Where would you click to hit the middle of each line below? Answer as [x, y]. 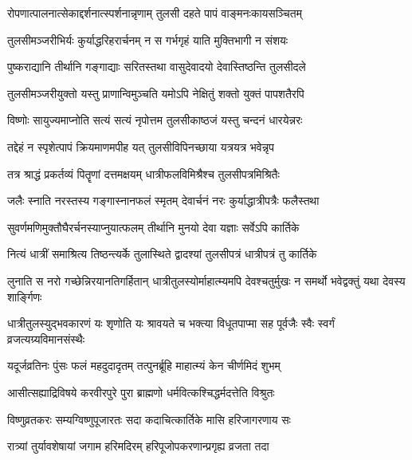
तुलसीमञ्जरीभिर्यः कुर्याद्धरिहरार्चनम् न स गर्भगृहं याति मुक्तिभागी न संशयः [148, 39]
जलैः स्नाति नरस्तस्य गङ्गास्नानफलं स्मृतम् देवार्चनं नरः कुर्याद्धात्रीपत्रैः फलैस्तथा [163, 201]
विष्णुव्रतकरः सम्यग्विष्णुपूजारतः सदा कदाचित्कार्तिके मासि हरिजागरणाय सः [149, 419]
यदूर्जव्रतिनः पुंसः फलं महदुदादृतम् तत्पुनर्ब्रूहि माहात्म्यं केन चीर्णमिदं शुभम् [144, 366]
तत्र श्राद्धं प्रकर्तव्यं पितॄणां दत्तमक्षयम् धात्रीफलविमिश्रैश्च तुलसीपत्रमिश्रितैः [143, 173]
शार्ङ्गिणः [25, 296]
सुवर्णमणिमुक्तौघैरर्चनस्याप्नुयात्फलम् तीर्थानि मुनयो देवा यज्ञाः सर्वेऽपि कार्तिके [153, 227]
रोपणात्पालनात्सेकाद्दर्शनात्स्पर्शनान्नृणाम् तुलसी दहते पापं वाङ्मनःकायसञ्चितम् [155, 13]
